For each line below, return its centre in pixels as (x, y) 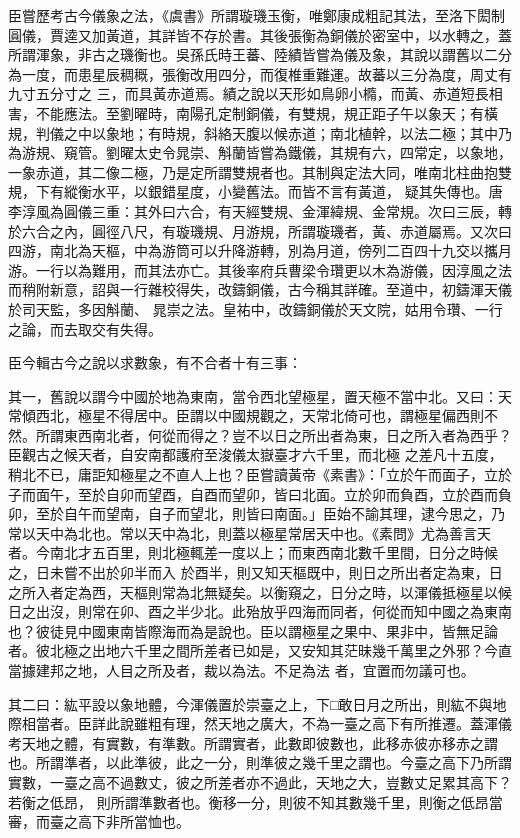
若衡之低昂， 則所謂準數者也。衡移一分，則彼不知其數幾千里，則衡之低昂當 (255, 801)
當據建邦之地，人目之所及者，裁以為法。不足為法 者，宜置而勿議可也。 (241, 670)
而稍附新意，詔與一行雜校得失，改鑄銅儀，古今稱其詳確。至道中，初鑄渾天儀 (260, 289)
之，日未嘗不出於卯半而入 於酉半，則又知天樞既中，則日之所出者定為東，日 (255, 572)
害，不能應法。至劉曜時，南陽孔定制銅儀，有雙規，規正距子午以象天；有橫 (253, 112)
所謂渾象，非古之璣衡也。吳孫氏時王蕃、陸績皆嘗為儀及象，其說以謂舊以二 (253, 54)
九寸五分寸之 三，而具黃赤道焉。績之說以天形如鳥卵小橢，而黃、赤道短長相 (255, 93)
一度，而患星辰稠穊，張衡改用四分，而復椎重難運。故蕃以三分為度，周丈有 (266, 73)
